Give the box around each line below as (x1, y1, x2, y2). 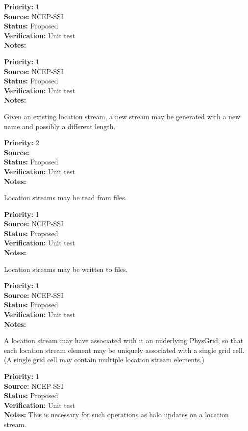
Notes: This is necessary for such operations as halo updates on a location (4, 409, 229, 420)
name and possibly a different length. (4, 121, 116, 131)
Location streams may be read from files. (4, 192, 127, 203)
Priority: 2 (4, 137, 39, 148)
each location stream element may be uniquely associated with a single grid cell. (4, 345, 245, 355)
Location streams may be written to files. (4, 264, 128, 274)
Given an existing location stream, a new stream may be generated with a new (4, 111, 241, 121)
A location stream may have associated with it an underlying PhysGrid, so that (4, 335, 244, 346)
